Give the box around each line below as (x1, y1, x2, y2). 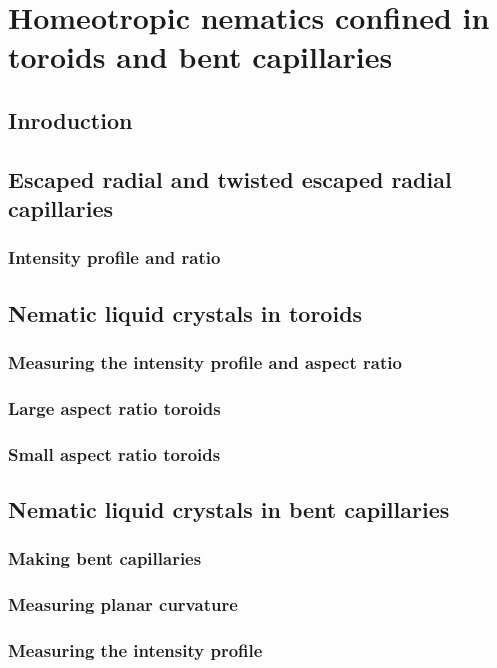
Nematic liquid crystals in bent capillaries (8, 494, 450, 525)
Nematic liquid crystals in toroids (8, 297, 363, 328)
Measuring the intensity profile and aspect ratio (8, 350, 402, 375)
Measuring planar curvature (8, 592, 238, 617)
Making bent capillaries (8, 546, 202, 571)
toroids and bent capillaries (8, 36, 393, 77)
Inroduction (8, 104, 133, 135)
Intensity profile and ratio (8, 245, 221, 270)
